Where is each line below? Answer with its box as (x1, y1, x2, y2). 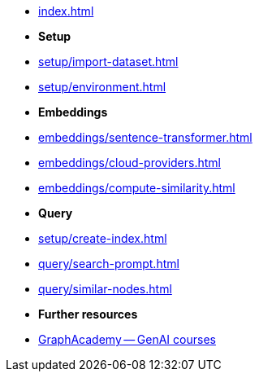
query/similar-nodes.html (38, 282, 172, 296)
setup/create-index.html (38, 231, 167, 245)
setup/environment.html (38, 80, 166, 94)
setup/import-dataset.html (38, 55, 179, 68)
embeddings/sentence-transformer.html (38, 130, 253, 144)
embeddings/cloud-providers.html (38, 156, 221, 169)
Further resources (38, 307, 138, 321)
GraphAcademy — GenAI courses (38, 332, 216, 346)
